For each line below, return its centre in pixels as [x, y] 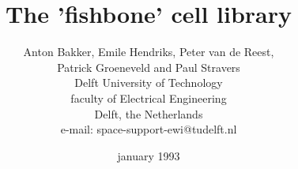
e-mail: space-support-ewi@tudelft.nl [149, 129]
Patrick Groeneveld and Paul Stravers [149, 67]
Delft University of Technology [149, 83]
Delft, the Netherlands [149, 113]
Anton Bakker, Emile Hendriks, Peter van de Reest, [149, 52]
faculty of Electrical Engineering [149, 98]
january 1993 [149, 155]
